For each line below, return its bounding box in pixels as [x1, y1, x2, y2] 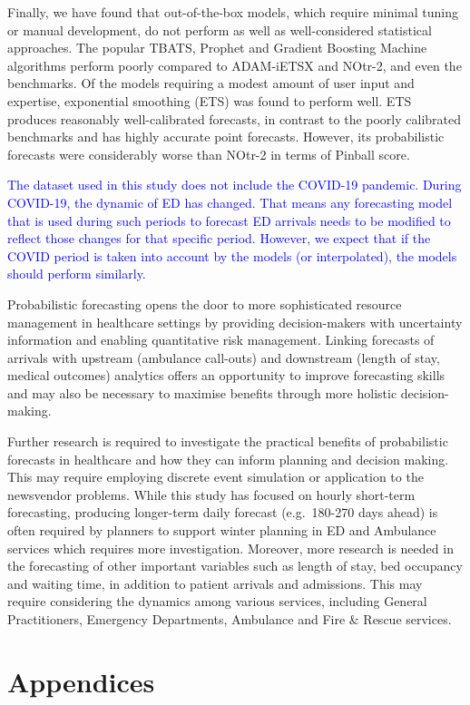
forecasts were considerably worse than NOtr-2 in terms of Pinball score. [7, 144, 410, 163]
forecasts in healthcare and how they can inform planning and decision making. [7, 449, 449, 468]
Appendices [7, 662, 155, 700]
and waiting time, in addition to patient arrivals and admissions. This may [7, 573, 423, 592]
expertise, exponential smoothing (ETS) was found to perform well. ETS [7, 91, 412, 110]
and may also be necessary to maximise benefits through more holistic [7, 383, 397, 402]
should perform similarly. [7, 264, 146, 283]
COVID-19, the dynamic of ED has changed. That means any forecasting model [7, 192, 453, 211]
